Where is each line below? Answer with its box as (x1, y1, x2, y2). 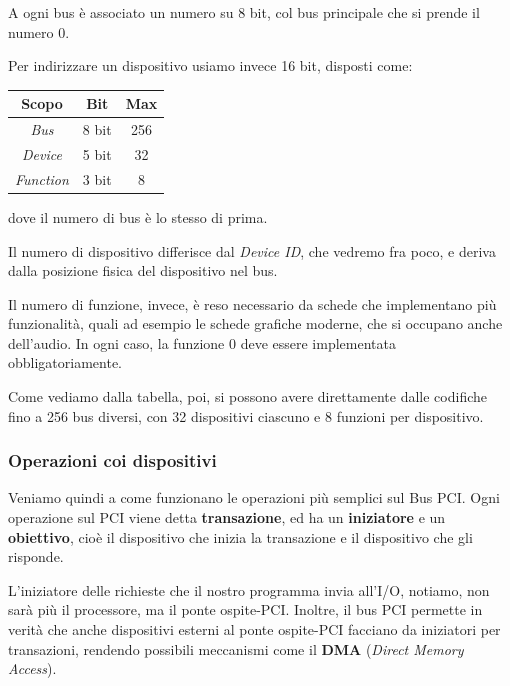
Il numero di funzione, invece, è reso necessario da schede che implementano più (8, 293, 497, 314)
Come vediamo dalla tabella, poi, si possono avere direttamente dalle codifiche (8, 386, 488, 407)
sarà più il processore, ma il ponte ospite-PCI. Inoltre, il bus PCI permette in (8, 599, 483, 620)
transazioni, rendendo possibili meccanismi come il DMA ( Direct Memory (8, 638, 464, 659)
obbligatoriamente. (8, 352, 123, 373)
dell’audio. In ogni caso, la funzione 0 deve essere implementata (8, 332, 396, 353)
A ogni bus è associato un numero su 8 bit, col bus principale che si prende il (8, 2, 480, 22)
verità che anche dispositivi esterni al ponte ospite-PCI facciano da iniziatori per (8, 619, 501, 640)
